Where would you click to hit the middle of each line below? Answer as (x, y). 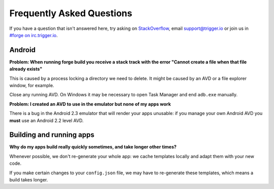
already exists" (26, 69)
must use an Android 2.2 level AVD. (46, 120)
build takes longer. (29, 180)
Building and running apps (52, 135)
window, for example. (32, 86)
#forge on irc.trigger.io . (33, 35)
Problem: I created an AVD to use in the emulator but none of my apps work (90, 104)
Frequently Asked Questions (71, 13)
